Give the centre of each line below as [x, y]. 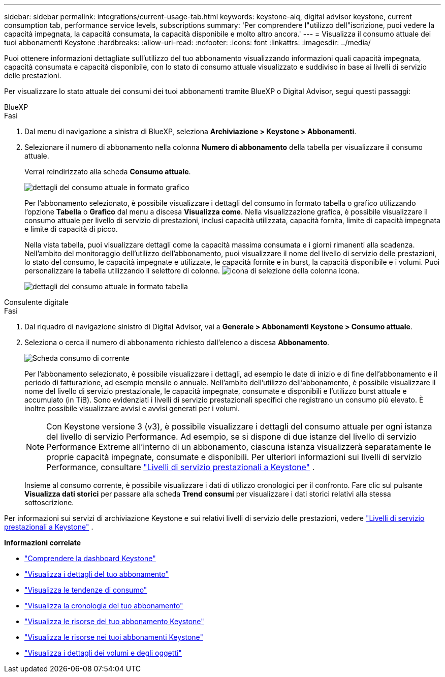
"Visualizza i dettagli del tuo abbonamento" [97, 574]
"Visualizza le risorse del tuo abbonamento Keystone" [114, 621]
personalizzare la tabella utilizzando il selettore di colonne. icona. [192, 271]
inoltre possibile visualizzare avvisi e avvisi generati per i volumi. [132, 408]
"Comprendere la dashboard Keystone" [90, 558]
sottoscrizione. [49, 502]
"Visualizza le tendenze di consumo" [86, 590]
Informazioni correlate [43, 543]
